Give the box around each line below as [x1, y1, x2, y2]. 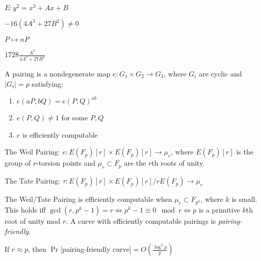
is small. [231, 194, 257, 204]
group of [5, 158, 31, 168]
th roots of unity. [151, 158, 205, 168]
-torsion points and [36, 158, 96, 168]
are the [124, 158, 146, 168]
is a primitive [198, 204, 240, 215]
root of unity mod [5, 216, 61, 226]
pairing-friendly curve [62, 244, 129, 254]
